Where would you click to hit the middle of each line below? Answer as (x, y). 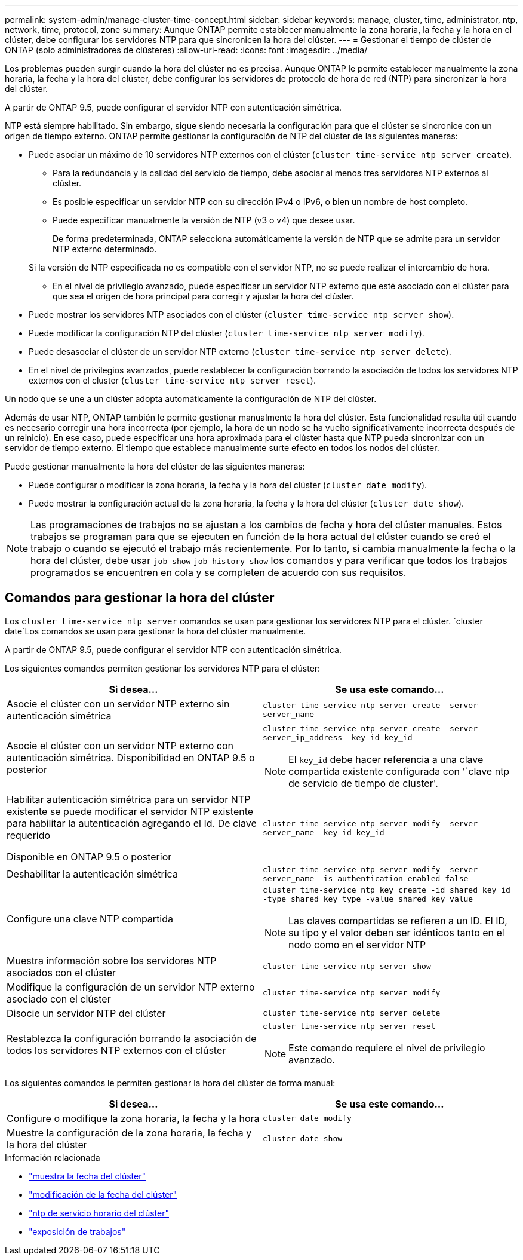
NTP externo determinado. (105, 249)
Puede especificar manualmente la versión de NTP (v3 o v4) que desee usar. (204, 220)
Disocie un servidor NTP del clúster (86, 1013)
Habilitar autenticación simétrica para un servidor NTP (129, 799)
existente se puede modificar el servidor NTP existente (130, 811)
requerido (29, 835)
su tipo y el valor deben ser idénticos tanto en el (396, 932)
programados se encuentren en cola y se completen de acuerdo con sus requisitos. (219, 572)
